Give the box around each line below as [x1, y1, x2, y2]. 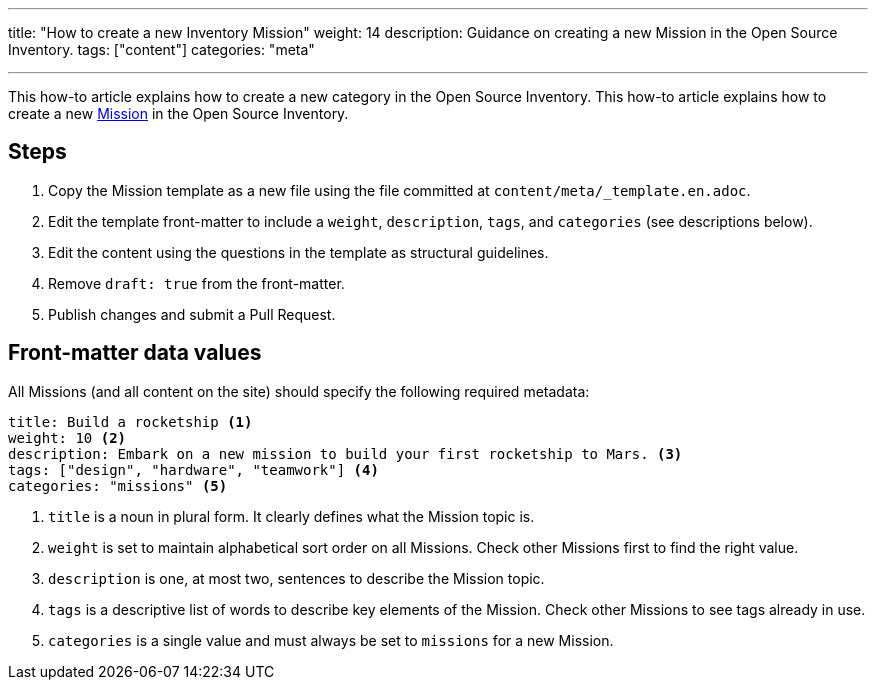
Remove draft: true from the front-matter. [48, 274, 345, 292]
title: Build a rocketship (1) [8, 413, 253, 430]
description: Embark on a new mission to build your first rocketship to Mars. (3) [8, 445, 683, 462]
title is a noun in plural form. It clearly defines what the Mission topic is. [48, 507, 535, 525]
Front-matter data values [8, 340, 262, 366]
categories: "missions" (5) [8, 477, 228, 494]
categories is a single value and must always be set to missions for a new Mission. [48, 631, 614, 649]
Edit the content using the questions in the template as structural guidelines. [48, 243, 549, 261]
